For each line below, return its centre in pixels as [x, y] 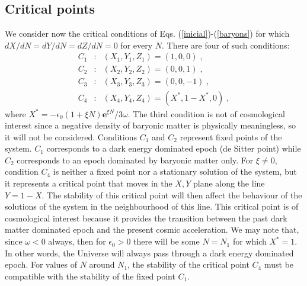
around [102, 264]
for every [137, 45]
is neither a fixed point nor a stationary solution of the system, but [175, 171]
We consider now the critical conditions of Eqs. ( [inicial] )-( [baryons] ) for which [147, 33]
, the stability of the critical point [188, 264]
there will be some [167, 241]
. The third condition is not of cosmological [206, 113]
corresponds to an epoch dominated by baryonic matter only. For [135, 160]
